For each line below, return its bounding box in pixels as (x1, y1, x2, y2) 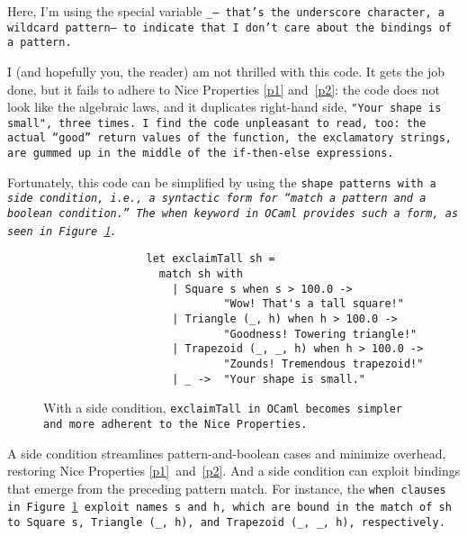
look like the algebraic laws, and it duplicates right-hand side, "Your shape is (7, 97, 442, 116)
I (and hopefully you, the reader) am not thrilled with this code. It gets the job (7, 61, 445, 80)
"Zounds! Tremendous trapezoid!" (223, 358, 424, 370)
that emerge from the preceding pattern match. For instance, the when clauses (7, 478, 446, 497)
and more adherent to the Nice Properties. (43, 417, 308, 431)
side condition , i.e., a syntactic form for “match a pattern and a (7, 192, 427, 205)
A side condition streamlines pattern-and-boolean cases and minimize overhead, (7, 443, 446, 462)
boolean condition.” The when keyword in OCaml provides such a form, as (7, 207, 459, 221)
